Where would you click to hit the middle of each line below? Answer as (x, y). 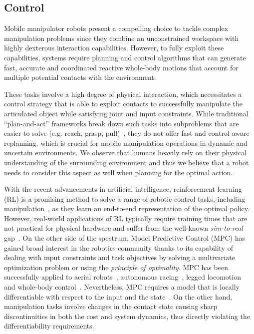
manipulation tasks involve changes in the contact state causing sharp (111, 306)
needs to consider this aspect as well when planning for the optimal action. (119, 172)
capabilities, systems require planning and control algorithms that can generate (125, 57)
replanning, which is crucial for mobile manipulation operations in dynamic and (126, 143)
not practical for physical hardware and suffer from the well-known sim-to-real (124, 228)
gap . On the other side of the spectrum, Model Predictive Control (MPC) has (125, 238)
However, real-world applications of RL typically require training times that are (126, 218)
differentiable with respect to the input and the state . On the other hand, (118, 296)
